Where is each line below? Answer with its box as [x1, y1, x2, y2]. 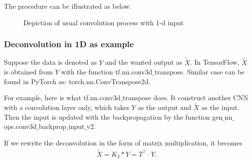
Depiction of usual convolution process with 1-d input [23, 17, 184, 27]
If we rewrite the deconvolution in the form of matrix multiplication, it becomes [4, 138, 243, 147]
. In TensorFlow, [190, 57, 239, 67]
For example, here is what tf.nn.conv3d [4, 92, 121, 103]
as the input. [201, 102, 240, 112]
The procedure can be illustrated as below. [4, 1, 132, 11]
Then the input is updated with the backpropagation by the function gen [4, 111, 223, 122]
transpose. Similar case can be [154, 67, 245, 77]
